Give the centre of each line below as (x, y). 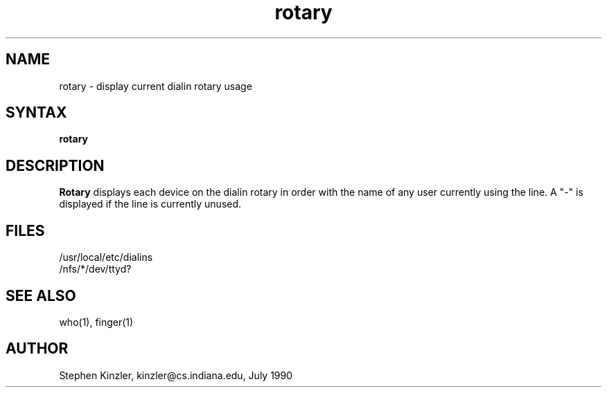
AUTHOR (37, 349)
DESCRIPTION (55, 165)
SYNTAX (36, 113)
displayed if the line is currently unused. (150, 204)
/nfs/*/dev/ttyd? (95, 269)
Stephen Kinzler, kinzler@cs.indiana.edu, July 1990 (176, 375)
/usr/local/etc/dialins (106, 257)
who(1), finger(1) (96, 322)
